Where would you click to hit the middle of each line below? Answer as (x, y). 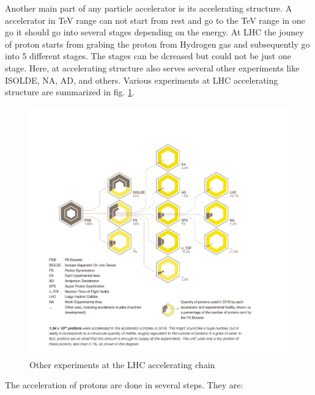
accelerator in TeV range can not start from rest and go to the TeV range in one (155, 20)
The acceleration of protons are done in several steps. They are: (124, 385)
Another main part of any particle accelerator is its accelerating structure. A (149, 8)
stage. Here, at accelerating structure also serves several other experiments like (152, 67)
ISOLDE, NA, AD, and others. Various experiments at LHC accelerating (142, 80)
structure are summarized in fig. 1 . (70, 92)
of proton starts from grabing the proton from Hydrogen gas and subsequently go (157, 44)
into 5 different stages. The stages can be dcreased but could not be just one (148, 56)
